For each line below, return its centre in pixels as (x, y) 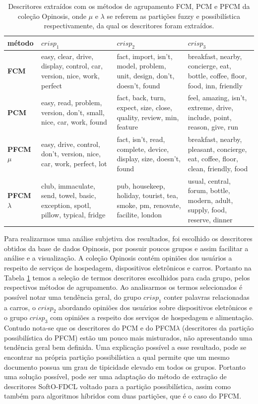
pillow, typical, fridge (73, 215)
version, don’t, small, (73, 112)
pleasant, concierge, (217, 149)
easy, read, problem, (72, 102)
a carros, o (20, 307)
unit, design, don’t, (146, 76)
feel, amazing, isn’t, (217, 98)
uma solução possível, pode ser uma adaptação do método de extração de (115, 376)
